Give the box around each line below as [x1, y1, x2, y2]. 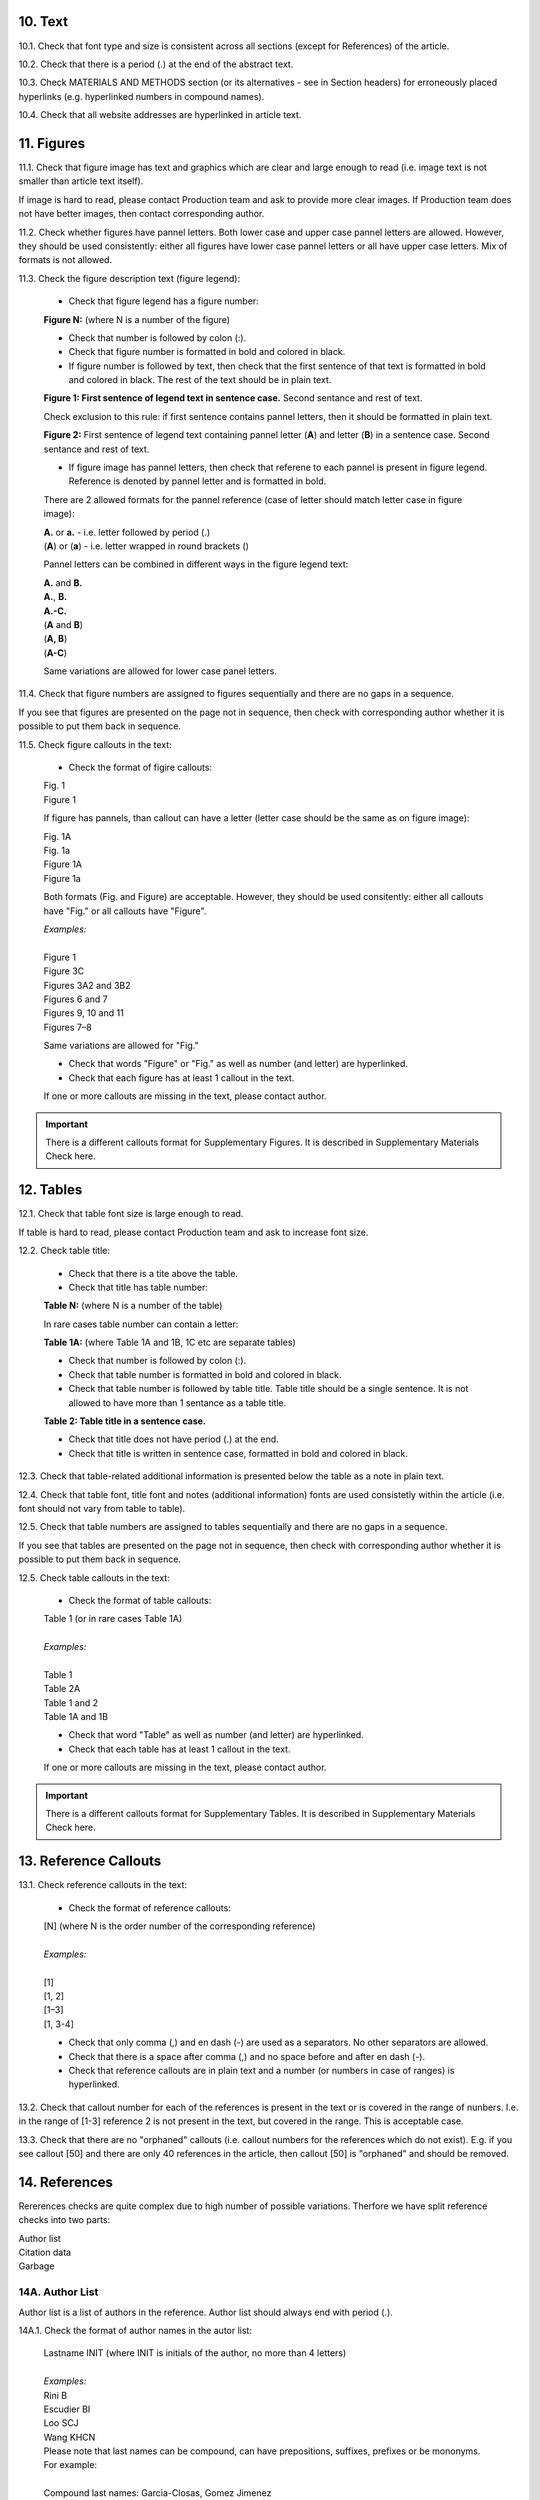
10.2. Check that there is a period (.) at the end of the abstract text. [18, 58, 294, 70]
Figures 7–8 [43, 1021, 92, 1033]
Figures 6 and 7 [43, 993, 109, 1005]
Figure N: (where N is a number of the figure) [43, 313, 230, 325]
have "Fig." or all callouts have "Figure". [43, 905, 207, 917]
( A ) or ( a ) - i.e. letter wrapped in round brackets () [43, 540, 250, 552]
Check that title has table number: [68, 1281, 209, 1293]
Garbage [18, 2260, 55, 2272]
